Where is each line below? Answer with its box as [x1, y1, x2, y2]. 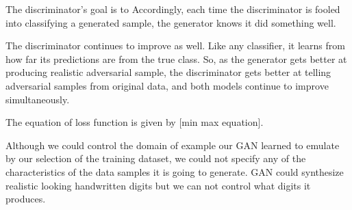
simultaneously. [5, 92, 70, 106]
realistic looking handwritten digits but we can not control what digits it [5, 178, 311, 192]
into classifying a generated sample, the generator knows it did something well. [5, 15, 336, 29]
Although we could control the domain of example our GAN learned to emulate [5, 137, 340, 152]
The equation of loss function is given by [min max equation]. [5, 115, 264, 129]
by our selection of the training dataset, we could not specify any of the [5, 151, 306, 166]
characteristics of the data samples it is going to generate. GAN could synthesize [5, 164, 344, 179]
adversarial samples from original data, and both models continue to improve [5, 78, 329, 92]
